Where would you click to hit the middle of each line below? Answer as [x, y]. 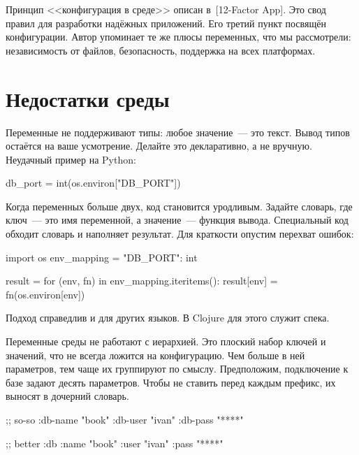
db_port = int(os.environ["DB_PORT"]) [93, 183]
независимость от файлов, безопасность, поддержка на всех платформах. [161, 50]
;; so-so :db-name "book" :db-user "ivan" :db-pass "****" [125, 419]
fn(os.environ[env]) [45, 294]
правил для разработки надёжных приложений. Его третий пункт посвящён [166, 23]
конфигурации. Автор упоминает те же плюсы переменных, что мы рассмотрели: [178, 37]
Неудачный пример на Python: [71, 159]
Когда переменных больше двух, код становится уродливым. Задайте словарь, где [179, 206]
